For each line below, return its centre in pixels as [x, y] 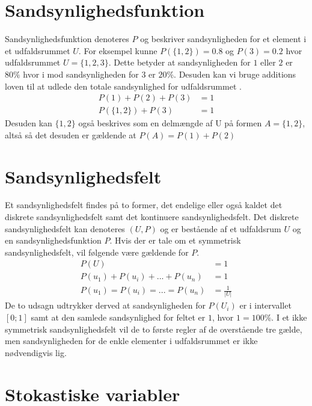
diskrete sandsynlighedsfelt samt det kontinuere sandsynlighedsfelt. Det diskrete [152, 217]
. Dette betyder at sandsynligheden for [179, 62]
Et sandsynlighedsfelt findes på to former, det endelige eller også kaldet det [144, 205]
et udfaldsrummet [38, 50]
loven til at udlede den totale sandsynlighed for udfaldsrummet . [123, 86]
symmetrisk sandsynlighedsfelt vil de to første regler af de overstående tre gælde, [154, 329]
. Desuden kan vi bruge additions [235, 74]
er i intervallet [265, 305]
